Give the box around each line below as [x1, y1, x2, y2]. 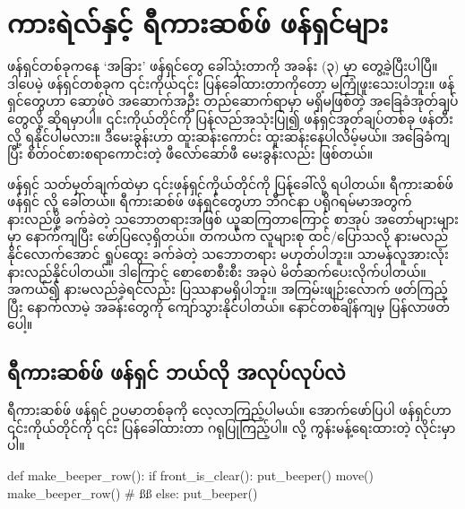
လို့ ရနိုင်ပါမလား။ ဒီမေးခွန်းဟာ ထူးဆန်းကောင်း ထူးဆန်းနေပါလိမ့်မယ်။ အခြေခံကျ [7, 126, 450, 145]
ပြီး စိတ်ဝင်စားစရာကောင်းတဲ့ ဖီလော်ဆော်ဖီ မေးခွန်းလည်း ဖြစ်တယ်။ [7, 144, 374, 163]
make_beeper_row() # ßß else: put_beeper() [7, 483, 258, 502]
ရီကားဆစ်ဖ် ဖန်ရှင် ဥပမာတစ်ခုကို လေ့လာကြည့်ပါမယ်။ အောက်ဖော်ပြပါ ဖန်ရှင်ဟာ [7, 401, 452, 419]
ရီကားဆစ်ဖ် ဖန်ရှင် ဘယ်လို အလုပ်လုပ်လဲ [7, 358, 346, 386]
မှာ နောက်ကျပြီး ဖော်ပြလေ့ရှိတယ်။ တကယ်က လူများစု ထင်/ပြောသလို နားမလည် [7, 227, 448, 246]
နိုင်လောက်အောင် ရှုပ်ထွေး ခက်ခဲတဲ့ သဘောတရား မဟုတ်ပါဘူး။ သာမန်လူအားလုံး [7, 245, 449, 263]
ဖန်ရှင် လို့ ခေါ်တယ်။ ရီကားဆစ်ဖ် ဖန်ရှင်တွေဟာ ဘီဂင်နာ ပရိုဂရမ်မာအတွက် [7, 192, 412, 211]
